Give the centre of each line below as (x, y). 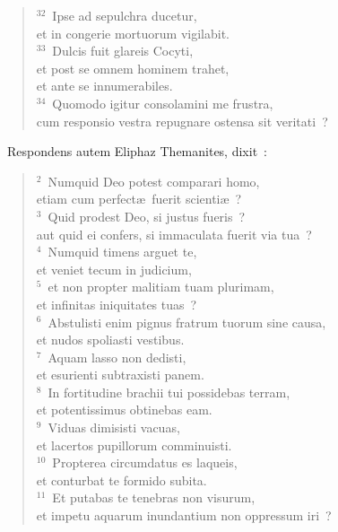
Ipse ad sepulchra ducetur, (125, 15)
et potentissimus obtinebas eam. (124, 410)
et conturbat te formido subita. (121, 480)
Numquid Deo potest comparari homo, (154, 181)
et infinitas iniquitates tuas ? (117, 304)
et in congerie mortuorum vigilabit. (133, 33)
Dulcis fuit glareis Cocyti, (123, 51)
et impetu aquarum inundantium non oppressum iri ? (184, 515)
